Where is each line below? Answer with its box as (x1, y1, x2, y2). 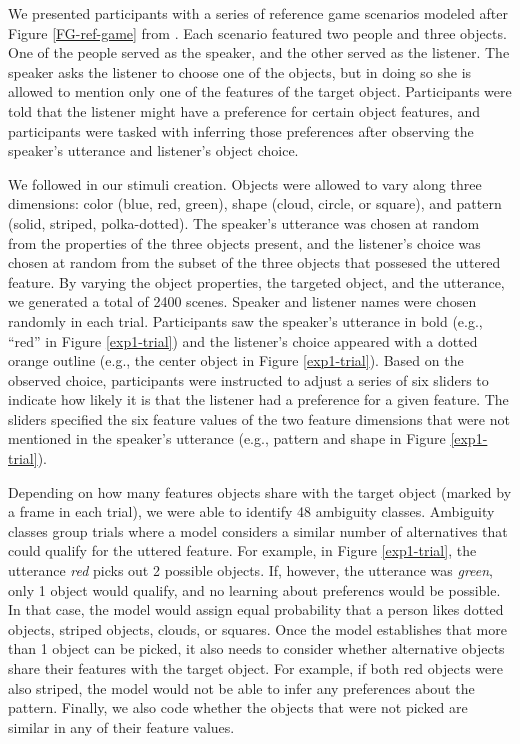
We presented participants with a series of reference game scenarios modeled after (8, 3, 509, 23)
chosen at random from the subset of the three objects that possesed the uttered (8, 252, 501, 273)
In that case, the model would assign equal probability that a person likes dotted (8, 599, 504, 620)
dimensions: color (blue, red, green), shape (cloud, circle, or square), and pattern (8, 193, 502, 214)
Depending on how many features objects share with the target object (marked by (8, 481, 512, 502)
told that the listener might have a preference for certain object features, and (8, 100, 481, 121)
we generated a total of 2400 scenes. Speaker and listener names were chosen (8, 291, 477, 312)
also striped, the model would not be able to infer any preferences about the (8, 677, 475, 698)
